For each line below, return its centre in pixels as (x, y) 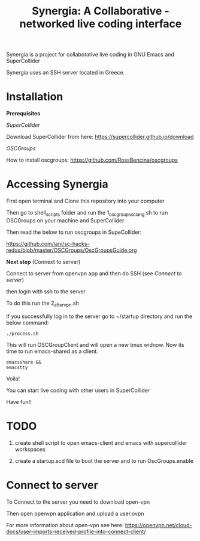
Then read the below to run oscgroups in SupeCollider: (74, 232)
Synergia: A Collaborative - (101, 11)
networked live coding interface (101, 24)
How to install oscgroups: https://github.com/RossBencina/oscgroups (92, 160)
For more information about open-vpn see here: (65, 525)
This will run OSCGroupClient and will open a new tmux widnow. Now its (95, 344)
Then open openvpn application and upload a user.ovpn (75, 513)
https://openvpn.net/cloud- (159, 525)
